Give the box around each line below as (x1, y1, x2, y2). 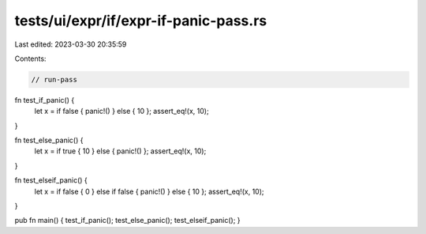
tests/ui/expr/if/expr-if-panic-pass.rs (14, 12, 267, 29)
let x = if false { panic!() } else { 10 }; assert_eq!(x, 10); (34, 107, 209, 116)
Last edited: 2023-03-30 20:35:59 (14, 40, 127, 49)
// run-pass (31, 75, 78, 84)
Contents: (14, 54, 47, 63)
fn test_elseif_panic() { (14, 175, 88, 185)
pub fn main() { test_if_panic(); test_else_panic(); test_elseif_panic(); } (14, 216, 241, 225)
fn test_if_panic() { (14, 95, 75, 104)
